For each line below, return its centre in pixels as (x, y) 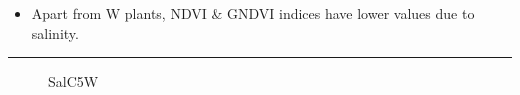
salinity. (55, 32)
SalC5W (73, 81)
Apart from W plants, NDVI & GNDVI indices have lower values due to (253, 13)
